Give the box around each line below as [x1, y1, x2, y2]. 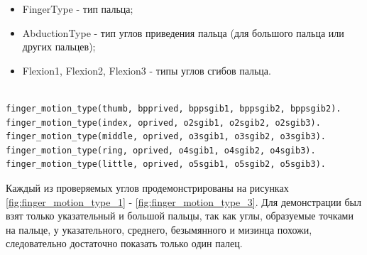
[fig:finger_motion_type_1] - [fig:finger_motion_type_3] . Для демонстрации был [6, 194, 361, 209]
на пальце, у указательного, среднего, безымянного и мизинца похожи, [6, 222, 312, 237]
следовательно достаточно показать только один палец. [6, 236, 243, 251]
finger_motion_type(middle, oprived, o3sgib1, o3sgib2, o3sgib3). [6, 131, 327, 142]
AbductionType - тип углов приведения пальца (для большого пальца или [22, 25, 344, 40]
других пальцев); [22, 39, 96, 54]
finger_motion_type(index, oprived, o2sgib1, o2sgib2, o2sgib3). [6, 117, 321, 128]
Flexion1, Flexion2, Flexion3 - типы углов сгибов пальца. [22, 63, 271, 77]
